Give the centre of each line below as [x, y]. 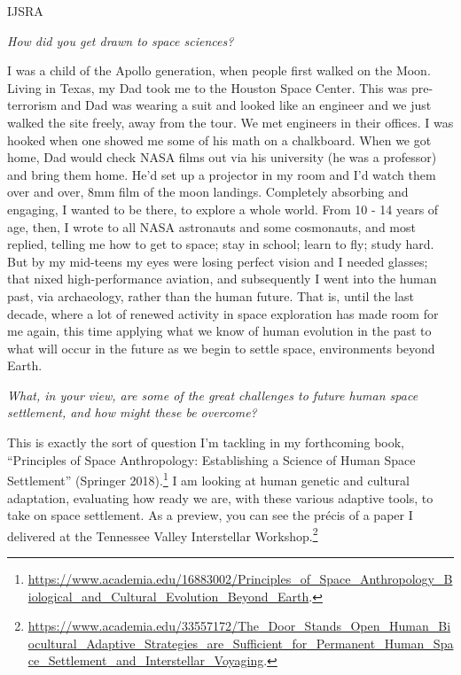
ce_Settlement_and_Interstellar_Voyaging [146, 660]
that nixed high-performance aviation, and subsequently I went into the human [222, 279]
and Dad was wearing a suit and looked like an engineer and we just [246, 105]
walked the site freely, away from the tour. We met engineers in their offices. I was [230, 122]
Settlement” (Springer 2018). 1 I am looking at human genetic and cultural [208, 479]
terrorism [32, 105]
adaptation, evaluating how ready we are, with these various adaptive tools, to [220, 497]
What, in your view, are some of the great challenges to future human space [213, 395]
